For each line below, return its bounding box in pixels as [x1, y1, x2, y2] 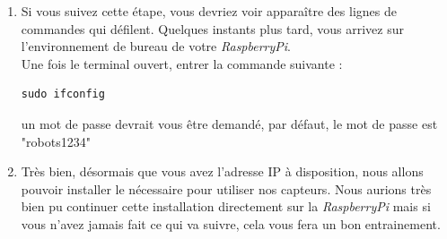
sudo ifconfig [21, 88, 105, 101]
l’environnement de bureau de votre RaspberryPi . [21, 37, 291, 55]
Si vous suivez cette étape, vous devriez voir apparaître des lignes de [21, 2, 397, 20]
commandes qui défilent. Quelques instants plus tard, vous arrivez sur [21, 19, 404, 38]
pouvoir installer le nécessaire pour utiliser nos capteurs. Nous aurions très [21, 179, 432, 198]
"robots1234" [21, 132, 91, 150]
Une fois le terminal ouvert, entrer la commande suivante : [21, 54, 343, 73]
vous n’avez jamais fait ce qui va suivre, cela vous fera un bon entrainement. [21, 214, 441, 233]
